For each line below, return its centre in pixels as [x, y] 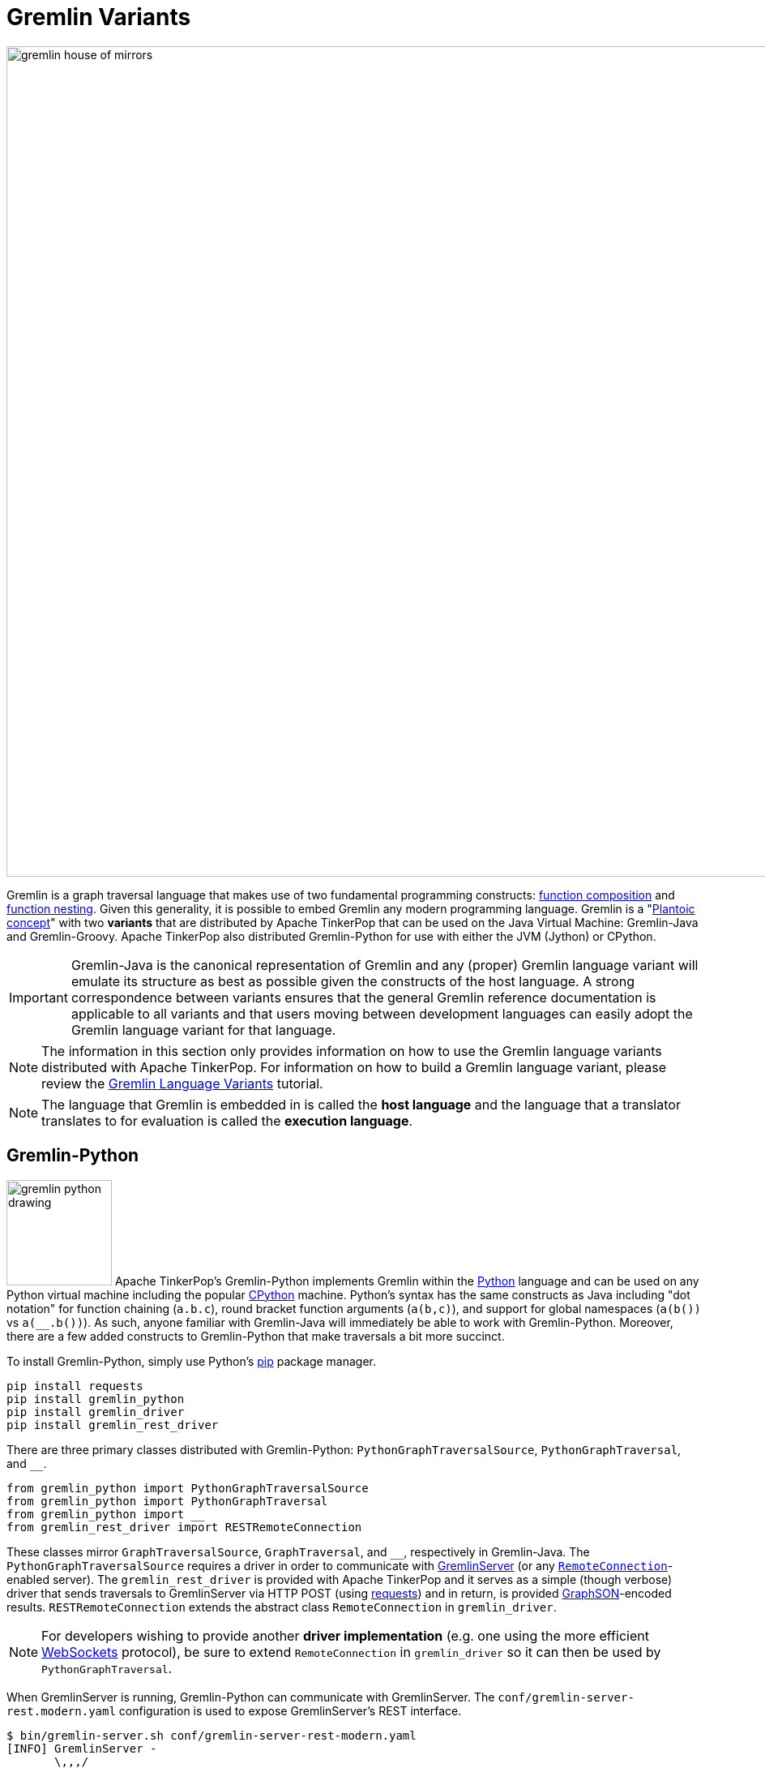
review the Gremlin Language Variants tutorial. [182, 1083]
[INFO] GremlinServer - [82, 1748]
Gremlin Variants [99, 17]
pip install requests [75, 1386]
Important [38, 997]
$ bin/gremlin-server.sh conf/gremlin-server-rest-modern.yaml [212, 1735]
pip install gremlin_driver [96, 1412]
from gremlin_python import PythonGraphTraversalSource [188, 1488]
